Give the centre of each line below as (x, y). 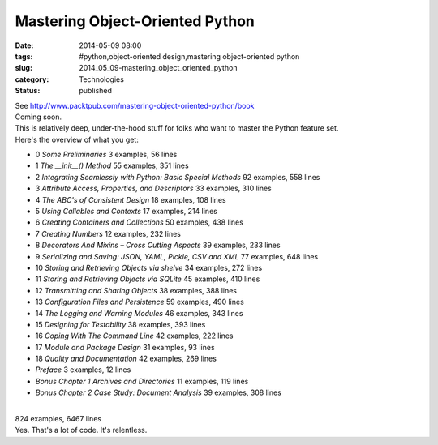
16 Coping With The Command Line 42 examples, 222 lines (134, 336)
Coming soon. (39, 117)
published (96, 91)
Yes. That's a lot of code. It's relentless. (81, 430)
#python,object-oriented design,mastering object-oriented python (189, 56)
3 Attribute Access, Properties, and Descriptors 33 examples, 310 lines (153, 188)
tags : (24, 56)
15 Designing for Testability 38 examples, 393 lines (120, 324)
